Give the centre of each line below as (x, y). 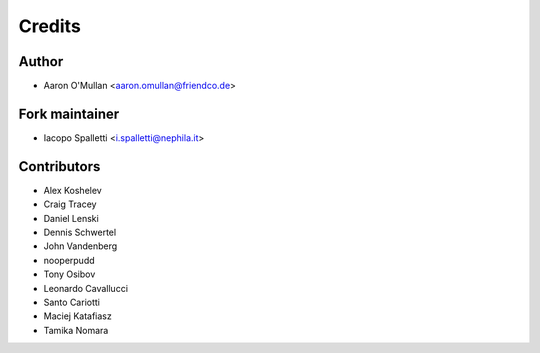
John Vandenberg (80, 246)
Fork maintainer (69, 113)
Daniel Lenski (71, 218)
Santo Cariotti (71, 302)
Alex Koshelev (72, 190)
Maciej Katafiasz (77, 316)
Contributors (59, 166)
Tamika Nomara (76, 330)
